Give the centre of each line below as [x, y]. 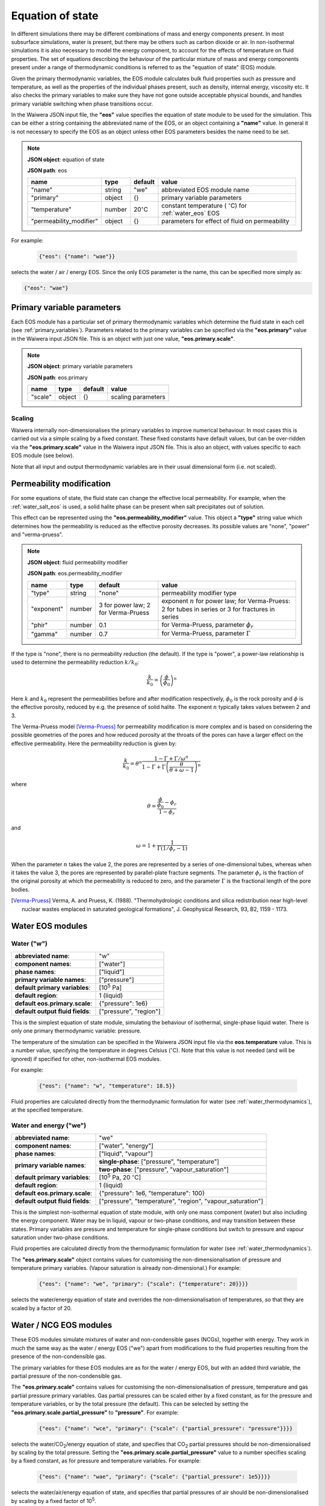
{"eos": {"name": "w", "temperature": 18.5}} [107, 1086]
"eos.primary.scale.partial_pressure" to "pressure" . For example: [95, 1412]
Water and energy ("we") [49, 1125]
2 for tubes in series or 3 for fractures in [218, 609]
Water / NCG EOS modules [62, 1325]
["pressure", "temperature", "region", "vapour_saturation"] [181, 1201]
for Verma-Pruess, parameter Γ [206, 634]
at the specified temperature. [47, 1110]
